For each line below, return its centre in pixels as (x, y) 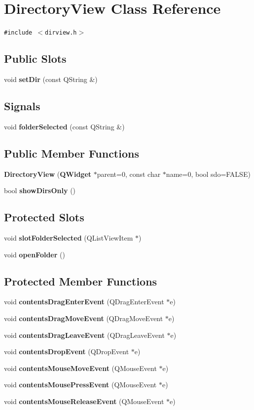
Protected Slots (44, 217)
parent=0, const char (129, 174)
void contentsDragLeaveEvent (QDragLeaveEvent (84, 335)
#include (18, 33)
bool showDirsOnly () (40, 190)
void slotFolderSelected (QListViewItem (69, 237)
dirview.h (61, 33)
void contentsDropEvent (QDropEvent (67, 351)
